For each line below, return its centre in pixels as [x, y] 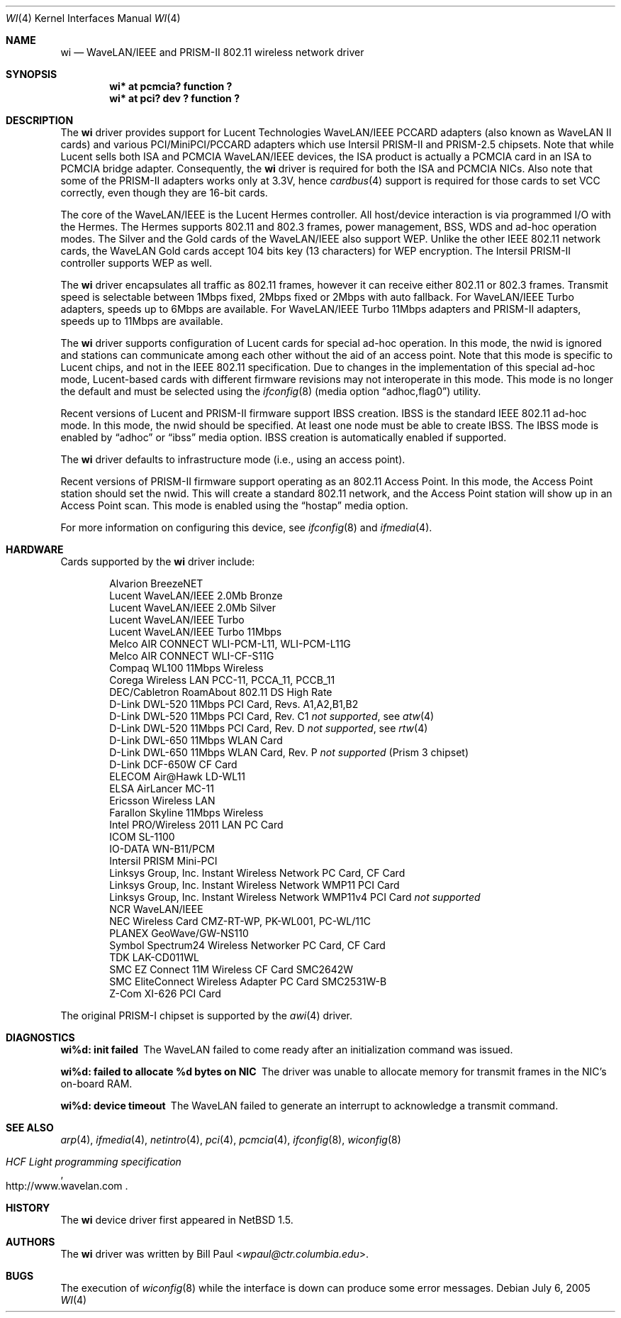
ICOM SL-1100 [142, 837]
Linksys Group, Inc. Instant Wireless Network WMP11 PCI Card [254, 885]
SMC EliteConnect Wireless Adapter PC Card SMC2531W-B [248, 981]
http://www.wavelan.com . [67, 1186]
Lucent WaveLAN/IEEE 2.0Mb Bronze [196, 596]
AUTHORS [30, 1242]
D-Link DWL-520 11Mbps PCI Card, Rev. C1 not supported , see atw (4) [272, 716]
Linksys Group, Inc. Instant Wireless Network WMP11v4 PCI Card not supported [295, 897]
